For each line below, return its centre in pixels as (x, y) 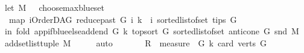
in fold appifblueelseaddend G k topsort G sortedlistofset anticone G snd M (152, 31)
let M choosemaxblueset (55, 7)
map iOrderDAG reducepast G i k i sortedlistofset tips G (123, 19)
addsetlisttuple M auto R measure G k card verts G (136, 42)
